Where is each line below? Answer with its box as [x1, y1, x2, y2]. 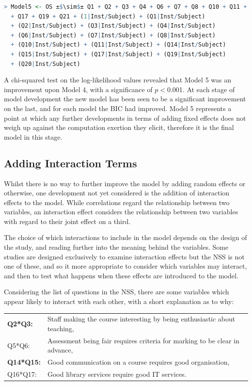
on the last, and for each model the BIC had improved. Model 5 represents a [4, 103, 232, 113]
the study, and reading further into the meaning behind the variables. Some [4, 242, 229, 252]
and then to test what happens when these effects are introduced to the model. [4, 270, 238, 280]
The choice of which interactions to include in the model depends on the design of [4, 232, 247, 242]
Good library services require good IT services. [47, 369, 187, 379]
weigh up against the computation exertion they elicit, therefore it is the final [4, 122, 234, 132]
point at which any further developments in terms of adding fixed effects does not [4, 112, 246, 123]
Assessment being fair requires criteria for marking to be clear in [47, 335, 239, 345]
